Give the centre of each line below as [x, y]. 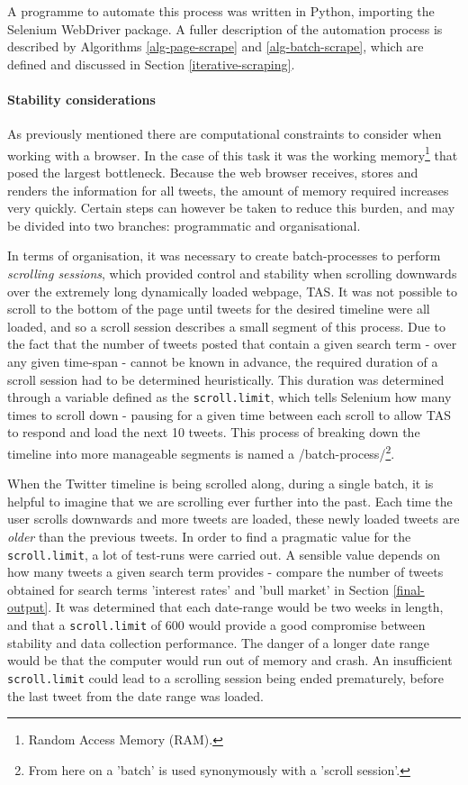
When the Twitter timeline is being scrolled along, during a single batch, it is [220, 484]
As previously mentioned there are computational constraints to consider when [225, 134]
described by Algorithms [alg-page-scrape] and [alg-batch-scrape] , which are [216, 46]
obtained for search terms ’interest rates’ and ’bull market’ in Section [198, 589]
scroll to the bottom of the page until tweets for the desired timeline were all [219, 309]
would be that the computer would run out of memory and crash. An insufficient [230, 660]
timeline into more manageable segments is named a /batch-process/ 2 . [201, 452]
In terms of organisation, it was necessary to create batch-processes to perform [224, 256]
